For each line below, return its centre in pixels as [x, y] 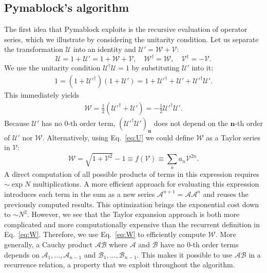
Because [17, 123]
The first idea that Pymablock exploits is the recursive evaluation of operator [126, 29]
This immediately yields [42, 95]
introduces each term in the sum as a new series [80, 194]
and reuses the [226, 194]
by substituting [156, 68]
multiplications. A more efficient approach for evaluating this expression [146, 184]
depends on [22, 254]
